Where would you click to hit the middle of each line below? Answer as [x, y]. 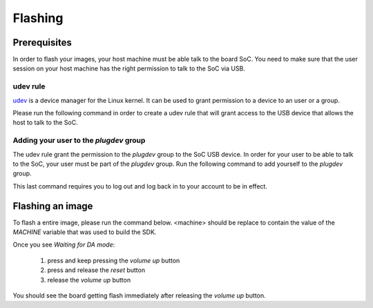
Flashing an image [53, 206]
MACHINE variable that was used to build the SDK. [85, 232]
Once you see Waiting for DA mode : [64, 244]
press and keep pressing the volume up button [114, 260]
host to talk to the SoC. [46, 123]
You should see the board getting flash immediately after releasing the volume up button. [139, 295]
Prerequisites [42, 42]
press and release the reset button [96, 270]
